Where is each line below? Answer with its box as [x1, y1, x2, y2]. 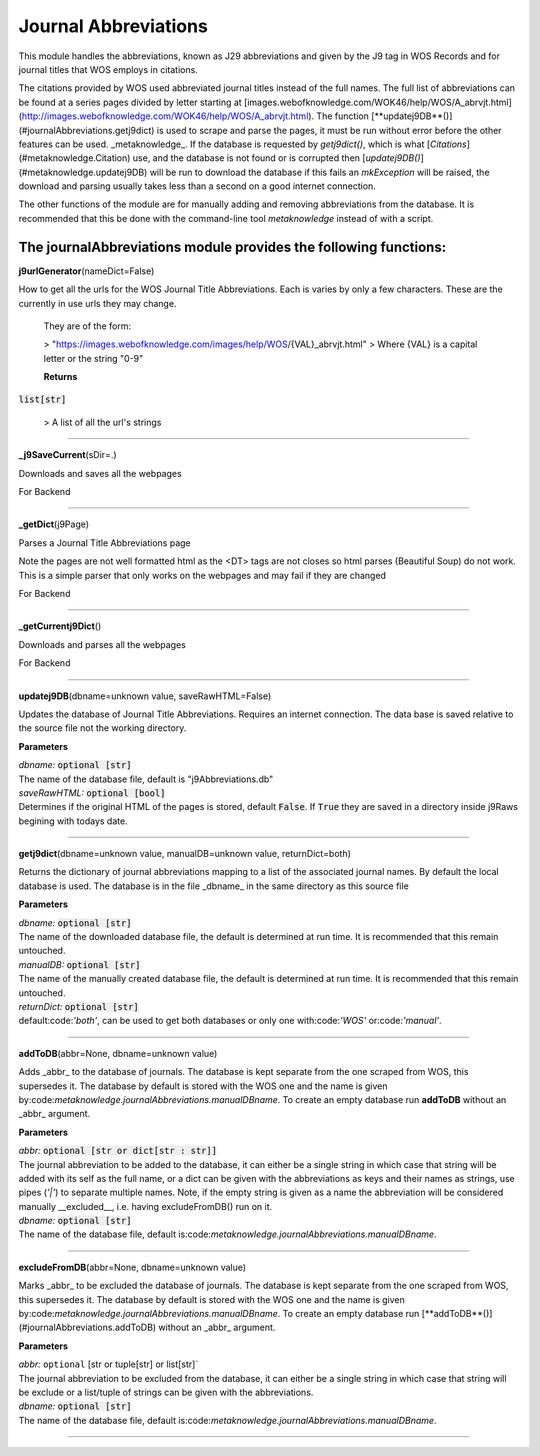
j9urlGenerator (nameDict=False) [18, 265, 155, 277]
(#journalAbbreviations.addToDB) [18, 1321, 157, 1334]
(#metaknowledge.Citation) [18, 152, 131, 164]
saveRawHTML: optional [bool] [18, 786, 166, 799]
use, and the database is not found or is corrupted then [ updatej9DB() [132, 152, 421, 164]
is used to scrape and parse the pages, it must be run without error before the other [156, 124, 502, 136]
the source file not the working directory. [18, 722, 187, 734]
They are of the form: [43, 320, 132, 332]
